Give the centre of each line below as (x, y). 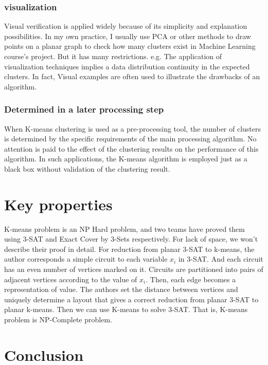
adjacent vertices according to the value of (71, 279)
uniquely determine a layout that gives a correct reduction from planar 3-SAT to (131, 299)
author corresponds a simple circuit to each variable (86, 259)
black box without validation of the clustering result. (87, 168)
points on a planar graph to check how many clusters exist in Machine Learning (130, 46)
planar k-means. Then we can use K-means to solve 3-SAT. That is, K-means (126, 309)
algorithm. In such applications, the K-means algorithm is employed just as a (126, 159)
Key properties (58, 204)
